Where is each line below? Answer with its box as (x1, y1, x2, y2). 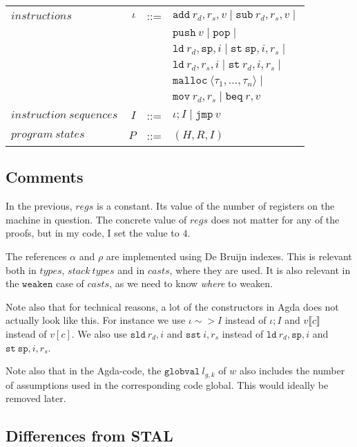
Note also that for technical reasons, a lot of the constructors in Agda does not (6, 299, 339, 313)
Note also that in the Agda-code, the (6, 363, 162, 378)
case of (55, 276, 84, 291)
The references (6, 248, 67, 263)
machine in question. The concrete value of (6, 212, 187, 226)
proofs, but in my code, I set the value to (6, 226, 180, 240)
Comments (6, 166, 84, 188)
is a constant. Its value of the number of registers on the (97, 199, 335, 213)
